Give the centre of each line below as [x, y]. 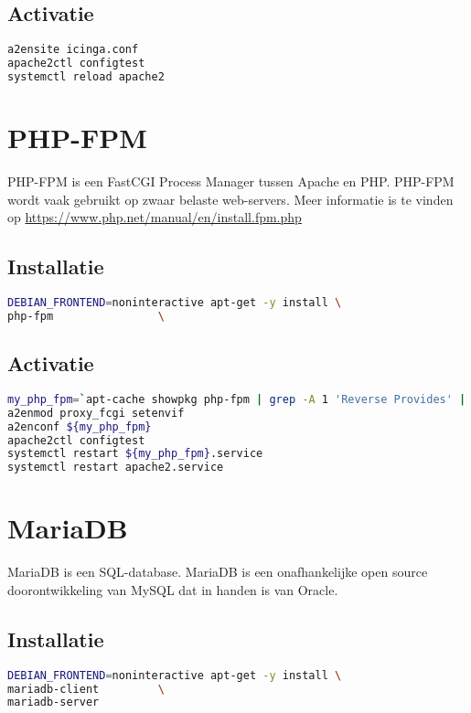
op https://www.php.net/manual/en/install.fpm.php [155, 217]
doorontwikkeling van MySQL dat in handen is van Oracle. [173, 589]
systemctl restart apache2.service [116, 468]
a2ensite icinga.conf [73, 50]
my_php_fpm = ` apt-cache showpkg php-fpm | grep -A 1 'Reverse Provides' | [237, 399]
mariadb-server [54, 702]
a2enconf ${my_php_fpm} [80, 426]
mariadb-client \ [86, 689]
